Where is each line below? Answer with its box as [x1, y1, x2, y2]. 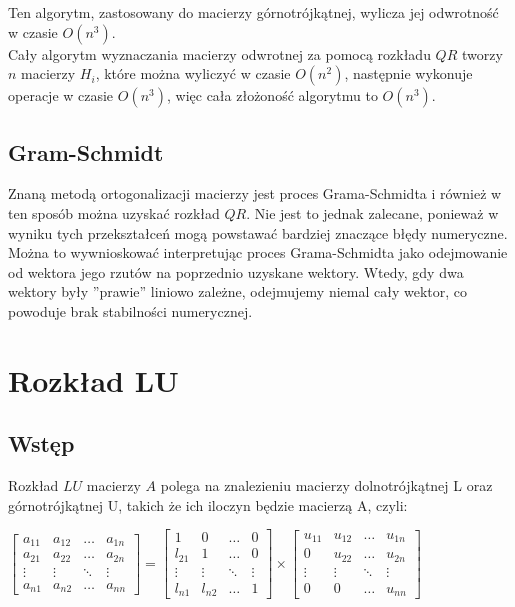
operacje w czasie [8, 85, 114, 106]
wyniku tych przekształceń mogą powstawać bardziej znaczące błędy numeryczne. [8, 222, 508, 243]
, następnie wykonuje [344, 63, 473, 84]
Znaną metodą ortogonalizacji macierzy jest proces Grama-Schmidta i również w [8, 183, 502, 204]
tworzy [461, 43, 503, 64]
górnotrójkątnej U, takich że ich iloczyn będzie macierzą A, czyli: [8, 494, 408, 515]
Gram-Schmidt [8, 136, 164, 167]
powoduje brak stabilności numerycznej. [8, 300, 253, 321]
